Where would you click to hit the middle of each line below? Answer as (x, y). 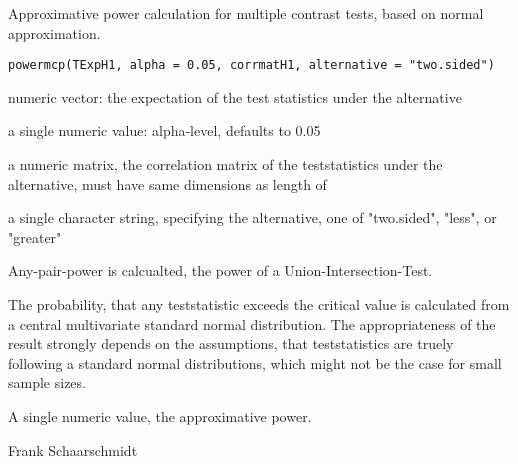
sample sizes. (47, 382)
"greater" (35, 236)
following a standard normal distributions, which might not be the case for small (255, 362)
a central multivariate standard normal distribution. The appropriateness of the (252, 323)
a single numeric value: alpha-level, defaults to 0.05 (164, 130)
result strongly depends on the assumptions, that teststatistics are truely (231, 343)
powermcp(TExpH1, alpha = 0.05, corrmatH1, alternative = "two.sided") (251, 65)
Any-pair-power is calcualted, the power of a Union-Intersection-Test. (220, 270)
